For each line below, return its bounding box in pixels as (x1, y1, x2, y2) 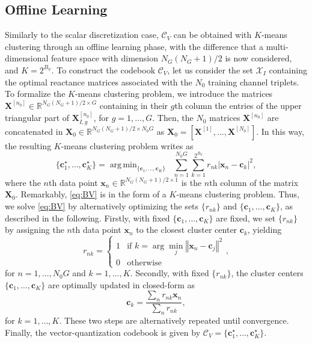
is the (181, 176, 202, 188)
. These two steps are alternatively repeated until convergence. (59, 314, 289, 326)
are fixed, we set (216, 211, 276, 224)
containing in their (99, 99, 168, 111)
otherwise (127, 258, 162, 267)
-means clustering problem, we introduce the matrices (75, 87, 273, 100)
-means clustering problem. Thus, (176, 188, 299, 200)
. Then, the (152, 111, 194, 124)
